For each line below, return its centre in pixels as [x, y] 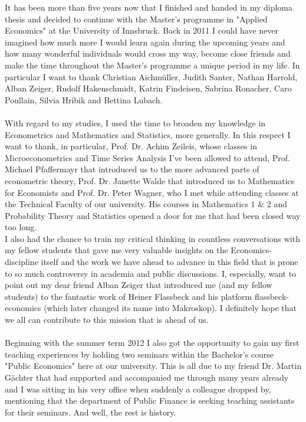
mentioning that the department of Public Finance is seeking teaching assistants [150, 400]
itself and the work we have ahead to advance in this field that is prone [170, 262]
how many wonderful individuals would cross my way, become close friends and [148, 53]
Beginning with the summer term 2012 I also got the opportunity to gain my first [152, 343]
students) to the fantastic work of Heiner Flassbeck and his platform [129, 296]
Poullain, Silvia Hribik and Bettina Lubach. [84, 99]
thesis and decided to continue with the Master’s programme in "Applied [136, 19]
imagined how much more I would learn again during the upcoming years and [145, 42]
